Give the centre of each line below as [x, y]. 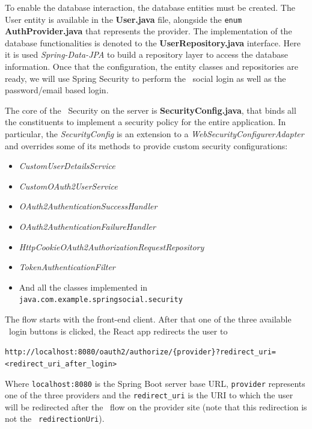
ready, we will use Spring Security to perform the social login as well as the [145, 78]
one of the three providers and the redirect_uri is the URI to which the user [149, 395]
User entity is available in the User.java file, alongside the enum [124, 19]
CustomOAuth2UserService [68, 186]
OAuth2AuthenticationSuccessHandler [88, 206]
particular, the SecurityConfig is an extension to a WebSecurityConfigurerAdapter [154, 134]
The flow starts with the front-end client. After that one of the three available [148, 319]
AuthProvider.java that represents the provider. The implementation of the [148, 31]
